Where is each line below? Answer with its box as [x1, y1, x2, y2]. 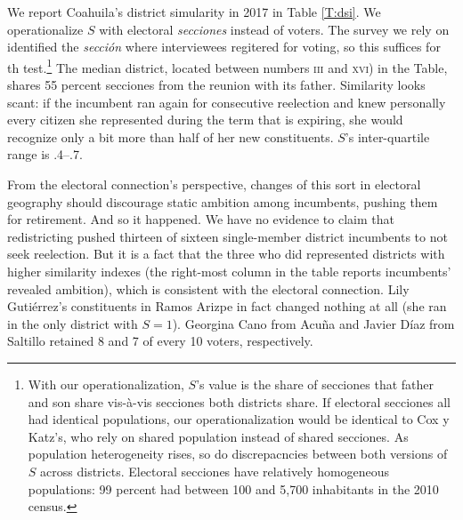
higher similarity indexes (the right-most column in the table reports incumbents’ [7, 261, 451, 280]
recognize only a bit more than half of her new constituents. [7, 127, 334, 146]
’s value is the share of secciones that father [196, 374, 434, 393]
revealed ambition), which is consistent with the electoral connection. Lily [7, 279, 410, 298]
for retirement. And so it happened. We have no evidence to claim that [7, 210, 394, 228]
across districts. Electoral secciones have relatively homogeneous [40, 461, 390, 480]
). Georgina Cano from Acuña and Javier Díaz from [172, 314, 455, 332]
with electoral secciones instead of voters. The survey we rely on [99, 20, 450, 38]
